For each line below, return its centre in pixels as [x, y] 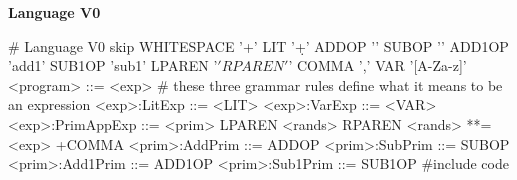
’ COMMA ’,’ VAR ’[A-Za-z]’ [377, 65]
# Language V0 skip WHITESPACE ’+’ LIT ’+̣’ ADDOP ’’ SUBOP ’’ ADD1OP [258, 45]
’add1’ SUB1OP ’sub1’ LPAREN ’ [113, 65]
